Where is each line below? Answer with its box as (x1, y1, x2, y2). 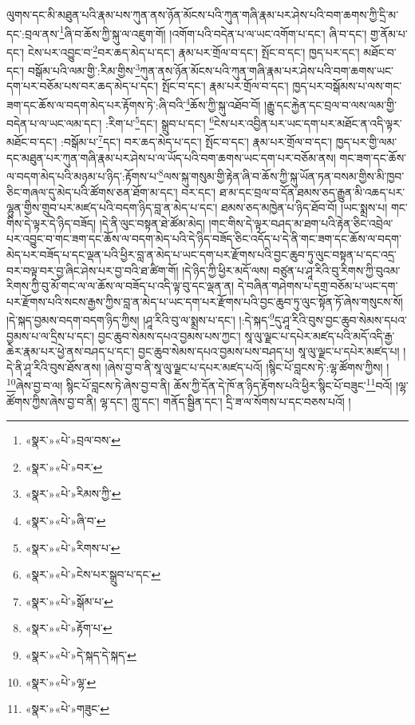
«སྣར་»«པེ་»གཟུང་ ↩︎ (25, 700, 109, 717)
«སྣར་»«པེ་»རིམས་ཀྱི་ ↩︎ (25, 485, 121, 502)
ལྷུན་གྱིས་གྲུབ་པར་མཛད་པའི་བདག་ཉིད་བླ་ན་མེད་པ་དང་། (6, 199, 218, 216)
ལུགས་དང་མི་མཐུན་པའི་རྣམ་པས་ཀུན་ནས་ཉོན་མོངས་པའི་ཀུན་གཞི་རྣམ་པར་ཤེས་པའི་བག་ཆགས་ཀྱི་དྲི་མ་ (6, 6, 399, 22)
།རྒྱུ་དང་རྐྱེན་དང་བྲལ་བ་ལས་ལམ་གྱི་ (264, 96, 397, 113)
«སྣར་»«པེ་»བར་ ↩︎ (25, 458, 103, 475)
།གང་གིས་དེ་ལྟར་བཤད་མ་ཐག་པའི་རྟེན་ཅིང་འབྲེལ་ (208, 214, 393, 231)
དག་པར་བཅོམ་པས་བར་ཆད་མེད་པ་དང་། (6, 78, 159, 94)
